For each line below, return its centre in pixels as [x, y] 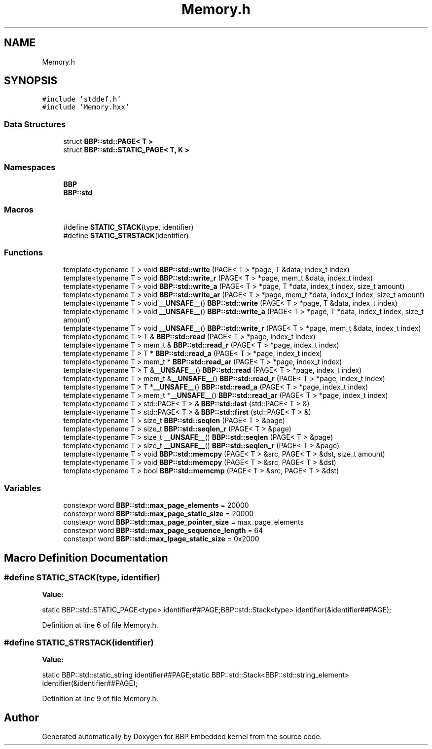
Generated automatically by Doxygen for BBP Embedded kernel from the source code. [182, 736]
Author [21, 717]
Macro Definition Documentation [86, 558]
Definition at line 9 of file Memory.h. [100, 699]
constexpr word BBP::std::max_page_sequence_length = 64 [163, 531]
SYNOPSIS [31, 81]
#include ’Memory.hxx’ [86, 107]
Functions [23, 253]
